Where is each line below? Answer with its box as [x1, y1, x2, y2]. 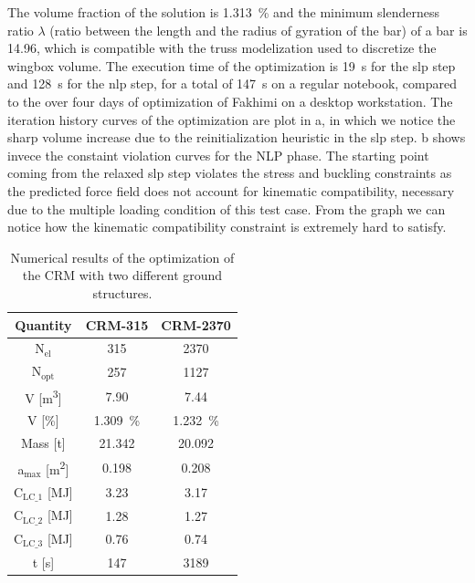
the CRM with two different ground [22, 265, 223, 285]
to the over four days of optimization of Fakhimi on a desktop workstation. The [7, 91, 453, 110]
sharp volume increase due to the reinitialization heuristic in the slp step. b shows [7, 128, 466, 147]
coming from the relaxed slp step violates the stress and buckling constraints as [7, 163, 452, 182]
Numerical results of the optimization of [10, 247, 235, 266]
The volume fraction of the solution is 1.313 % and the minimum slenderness [7, 3, 439, 21]
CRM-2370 [161, 315, 231, 334]
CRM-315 [85, 315, 149, 334]
